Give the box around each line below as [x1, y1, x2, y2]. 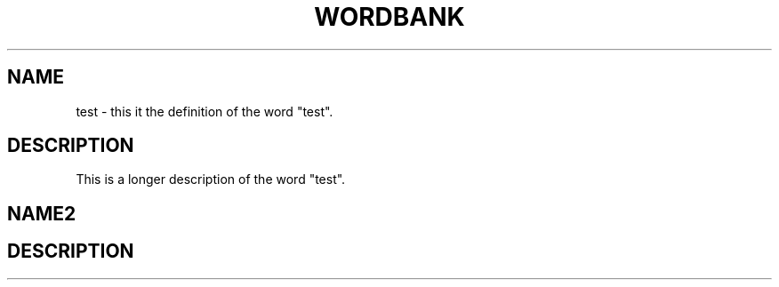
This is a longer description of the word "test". [76, 171, 346, 187]
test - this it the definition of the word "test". [76, 103, 333, 119]
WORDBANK [314, 2, 465, 32]
